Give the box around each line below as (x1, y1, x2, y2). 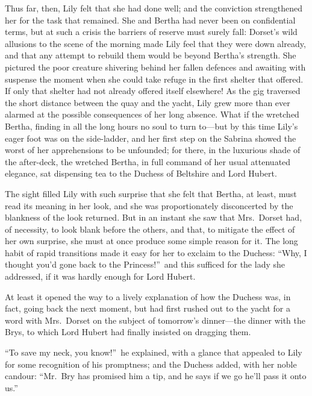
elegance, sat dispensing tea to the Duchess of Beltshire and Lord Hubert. (5, 167, 277, 180)
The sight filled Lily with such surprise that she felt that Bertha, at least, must (5, 187, 297, 200)
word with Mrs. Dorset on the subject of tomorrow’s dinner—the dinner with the (5, 313, 305, 326)
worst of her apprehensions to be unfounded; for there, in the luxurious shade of (5, 143, 301, 156)
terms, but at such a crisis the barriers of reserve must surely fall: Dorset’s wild (5, 25, 298, 38)
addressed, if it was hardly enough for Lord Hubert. (5, 270, 196, 283)
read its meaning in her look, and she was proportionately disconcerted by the (5, 199, 293, 212)
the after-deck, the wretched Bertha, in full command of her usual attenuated (5, 155, 291, 168)
